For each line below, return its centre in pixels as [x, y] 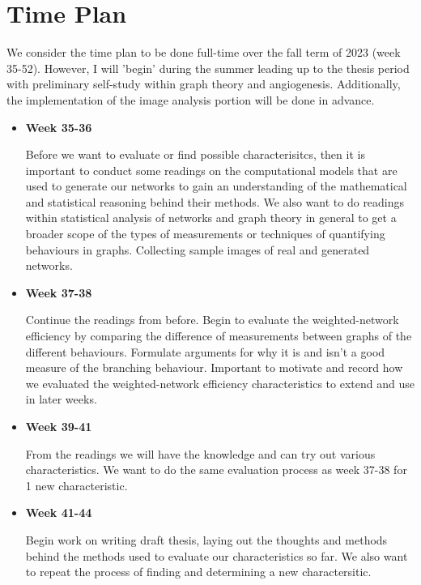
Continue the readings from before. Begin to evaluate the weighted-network [212, 320]
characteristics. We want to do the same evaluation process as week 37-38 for [216, 470]
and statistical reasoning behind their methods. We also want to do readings [215, 201]
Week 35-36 [59, 127]
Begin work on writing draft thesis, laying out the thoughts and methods [206, 539]
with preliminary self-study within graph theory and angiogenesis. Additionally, [204, 84]
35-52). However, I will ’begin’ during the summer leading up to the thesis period [208, 68]
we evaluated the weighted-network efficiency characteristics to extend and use [220, 383]
